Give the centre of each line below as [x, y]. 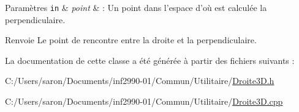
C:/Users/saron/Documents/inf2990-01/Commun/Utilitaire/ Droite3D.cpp [144, 101]
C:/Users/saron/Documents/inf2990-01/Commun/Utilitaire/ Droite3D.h [140, 81]
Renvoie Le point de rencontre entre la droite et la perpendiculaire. [131, 40]
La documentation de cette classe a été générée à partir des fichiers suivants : [150, 60]
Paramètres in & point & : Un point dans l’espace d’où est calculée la [136, 7]
